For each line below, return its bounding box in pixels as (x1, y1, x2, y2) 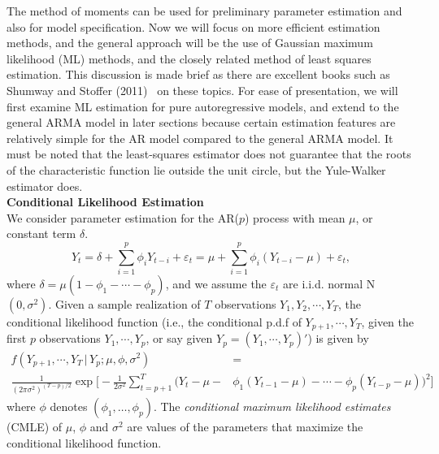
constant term (7, 225, 76, 242)
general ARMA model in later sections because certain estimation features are (7, 114, 396, 131)
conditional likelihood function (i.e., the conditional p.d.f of (7, 313, 302, 331)
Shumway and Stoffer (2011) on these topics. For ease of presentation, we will (7, 81, 398, 98)
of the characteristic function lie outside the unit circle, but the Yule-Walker (7, 161, 386, 178)
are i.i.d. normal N (283, 275, 376, 292)
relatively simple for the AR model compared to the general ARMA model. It (7, 129, 393, 146)
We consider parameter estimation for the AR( (7, 209, 239, 226)
